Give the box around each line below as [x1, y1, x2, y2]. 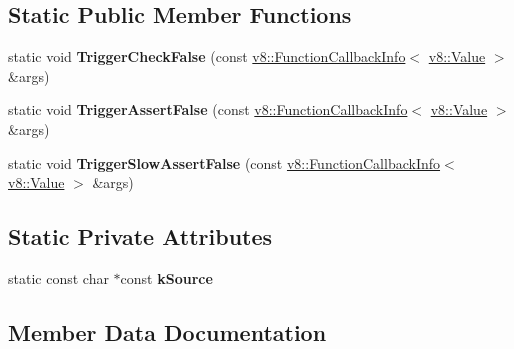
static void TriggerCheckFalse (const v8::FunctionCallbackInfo [8, 46, 406, 67]
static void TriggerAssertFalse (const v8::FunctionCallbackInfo [8, 99, 408, 120]
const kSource [120, 267, 213, 288]
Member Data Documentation [8, 316, 327, 347]
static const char [8, 267, 109, 288]
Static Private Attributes [8, 221, 273, 252]
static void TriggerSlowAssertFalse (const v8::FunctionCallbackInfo [8, 152, 441, 173]
